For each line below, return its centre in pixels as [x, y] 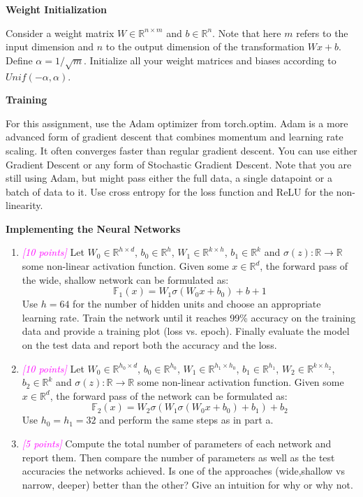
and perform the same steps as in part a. [186, 420]
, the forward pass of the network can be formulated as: [169, 395]
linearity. [24, 205]
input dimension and [50, 46]
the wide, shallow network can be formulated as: [125, 279]
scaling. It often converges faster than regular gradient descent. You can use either [181, 150]
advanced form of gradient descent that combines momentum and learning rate [175, 137]
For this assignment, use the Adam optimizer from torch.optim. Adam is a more [177, 123]
